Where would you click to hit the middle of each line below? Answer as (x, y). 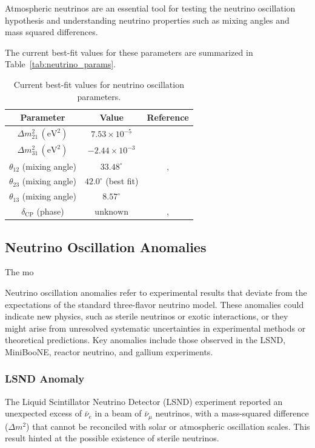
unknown (111, 212)
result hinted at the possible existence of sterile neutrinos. (112, 438)
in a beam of (118, 413)
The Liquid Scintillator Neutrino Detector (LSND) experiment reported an (144, 401)
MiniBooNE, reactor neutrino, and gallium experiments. (109, 351)
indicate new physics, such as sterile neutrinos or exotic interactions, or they (147, 316)
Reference (168, 117)
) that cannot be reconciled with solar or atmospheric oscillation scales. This (168, 426)
